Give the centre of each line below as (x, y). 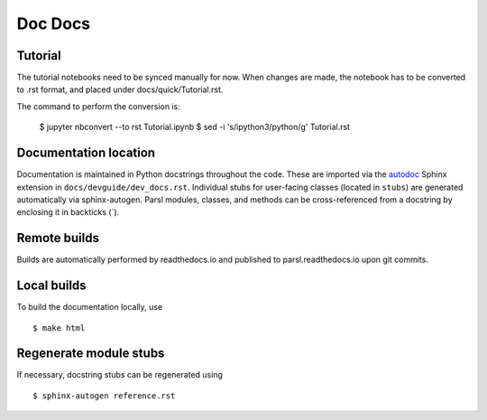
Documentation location (86, 153)
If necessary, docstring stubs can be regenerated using (119, 375)
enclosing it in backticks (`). (68, 212)
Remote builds (58, 238)
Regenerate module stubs (91, 354)
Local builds (51, 286)
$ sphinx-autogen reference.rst (104, 396)
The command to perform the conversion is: (98, 106)
